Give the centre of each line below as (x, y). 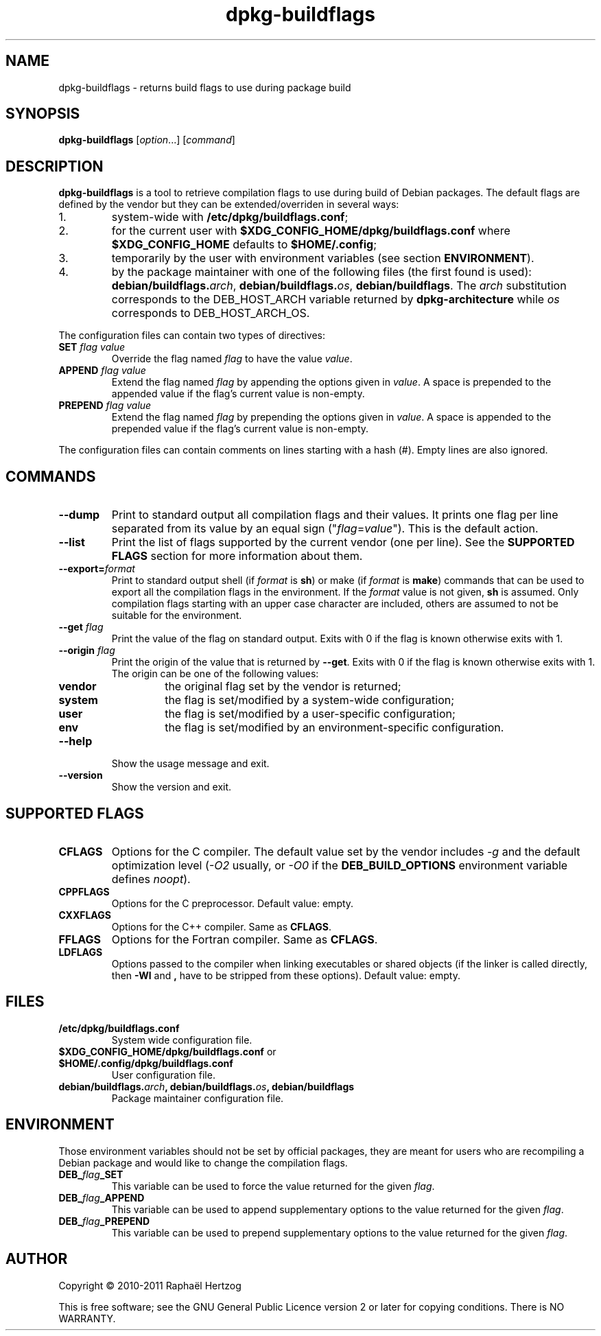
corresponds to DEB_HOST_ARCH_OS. (211, 313)
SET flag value (92, 347)
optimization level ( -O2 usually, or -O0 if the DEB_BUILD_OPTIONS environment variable (340, 865)
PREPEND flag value (105, 406)
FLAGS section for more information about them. (237, 556)
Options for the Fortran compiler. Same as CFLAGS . (245, 939)
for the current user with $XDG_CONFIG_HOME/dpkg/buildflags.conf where (311, 231)
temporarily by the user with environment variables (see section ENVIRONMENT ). (323, 258)
